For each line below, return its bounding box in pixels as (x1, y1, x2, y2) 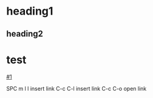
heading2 (6, 29, 44, 39)
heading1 (6, 4, 53, 18)
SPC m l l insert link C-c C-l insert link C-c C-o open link (6, 85, 147, 92)
